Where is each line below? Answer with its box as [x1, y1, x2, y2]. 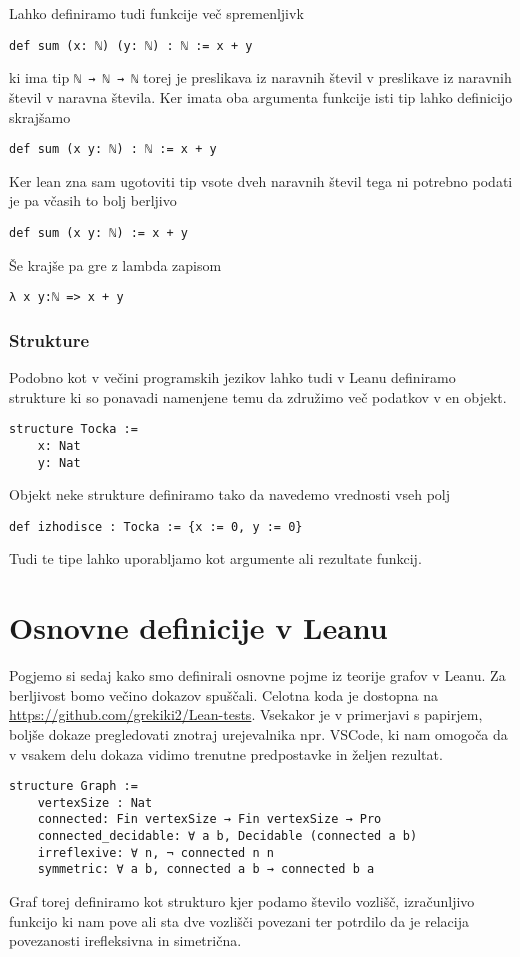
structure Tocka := [9, 422, 138, 437]
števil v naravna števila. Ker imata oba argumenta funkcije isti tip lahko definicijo [9, 86, 513, 107]
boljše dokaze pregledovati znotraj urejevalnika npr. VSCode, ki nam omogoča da [9, 723, 508, 744]
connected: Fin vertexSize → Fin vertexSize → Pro [37, 812, 382, 827]
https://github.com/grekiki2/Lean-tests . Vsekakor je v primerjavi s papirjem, [9, 704, 483, 725]
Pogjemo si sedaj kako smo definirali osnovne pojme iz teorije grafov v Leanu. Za [9, 665, 506, 686]
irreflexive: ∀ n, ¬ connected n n [37, 845, 274, 860]
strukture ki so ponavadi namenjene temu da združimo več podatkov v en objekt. [9, 386, 507, 407]
